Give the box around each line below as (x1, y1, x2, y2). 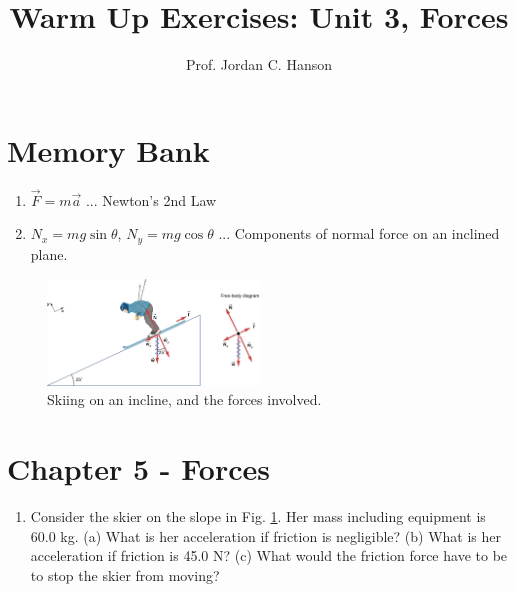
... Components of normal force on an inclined (218, 223, 500, 244)
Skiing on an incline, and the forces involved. (47, 389, 322, 410)
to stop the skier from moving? (30, 564, 220, 585)
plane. (30, 243, 68, 264)
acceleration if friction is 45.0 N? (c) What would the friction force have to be (30, 545, 508, 566)
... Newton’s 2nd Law (85, 189, 217, 210)
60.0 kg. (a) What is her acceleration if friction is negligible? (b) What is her (30, 525, 501, 546)
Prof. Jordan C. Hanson (185, 54, 333, 75)
